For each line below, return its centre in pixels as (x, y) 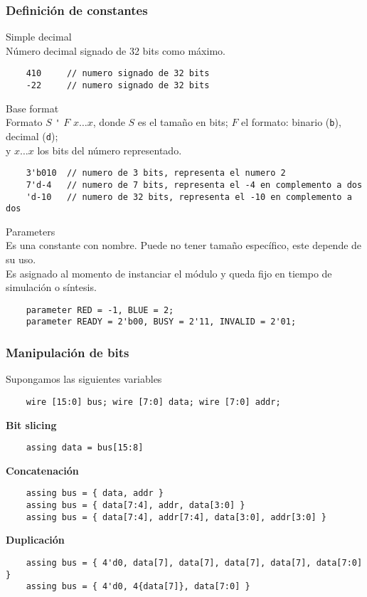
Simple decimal (39, 37)
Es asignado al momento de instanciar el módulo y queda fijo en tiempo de (169, 273)
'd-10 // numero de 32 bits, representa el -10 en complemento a (189, 197)
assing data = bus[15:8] (85, 448)
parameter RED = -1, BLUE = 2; (100, 310)
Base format (32, 108)
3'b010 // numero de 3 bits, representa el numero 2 (156, 173)
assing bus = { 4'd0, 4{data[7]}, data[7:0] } (138, 587)
